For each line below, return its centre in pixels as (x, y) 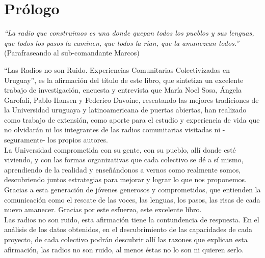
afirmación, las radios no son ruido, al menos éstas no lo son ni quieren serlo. (124, 249)
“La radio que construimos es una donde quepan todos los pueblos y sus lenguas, (129, 33)
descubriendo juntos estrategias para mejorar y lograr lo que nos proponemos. (126, 179)
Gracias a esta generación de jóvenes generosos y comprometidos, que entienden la (132, 190)
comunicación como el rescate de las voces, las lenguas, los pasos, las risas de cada (132, 199)
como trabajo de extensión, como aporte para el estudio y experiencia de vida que (132, 119)
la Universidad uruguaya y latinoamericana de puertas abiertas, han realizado (125, 110)
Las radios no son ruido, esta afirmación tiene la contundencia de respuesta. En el (132, 219)
